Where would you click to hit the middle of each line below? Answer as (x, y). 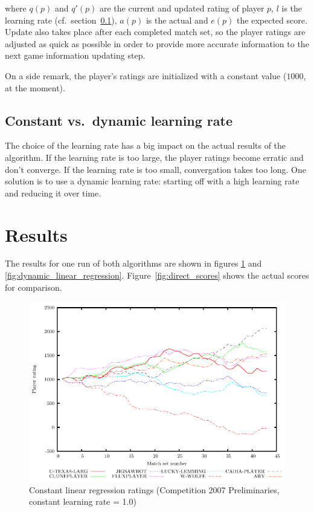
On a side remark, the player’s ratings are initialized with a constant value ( (146, 75)
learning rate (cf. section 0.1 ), (61, 20)
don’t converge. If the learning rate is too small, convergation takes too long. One (155, 169)
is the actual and (177, 20)
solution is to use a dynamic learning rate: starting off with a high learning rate (152, 181)
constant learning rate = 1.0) (83, 501)
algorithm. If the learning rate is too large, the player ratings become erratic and (154, 157)
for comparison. (34, 287)
